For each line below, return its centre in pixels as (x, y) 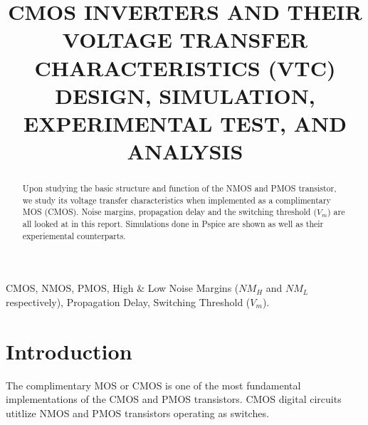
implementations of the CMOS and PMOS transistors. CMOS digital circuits (174, 399)
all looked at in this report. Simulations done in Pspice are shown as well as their (173, 224)
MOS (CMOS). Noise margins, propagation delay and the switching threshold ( (170, 212)
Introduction (69, 351)
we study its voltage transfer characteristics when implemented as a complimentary (177, 200)
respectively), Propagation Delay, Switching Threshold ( (128, 301)
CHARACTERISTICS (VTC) (185, 67)
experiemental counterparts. (74, 235)
